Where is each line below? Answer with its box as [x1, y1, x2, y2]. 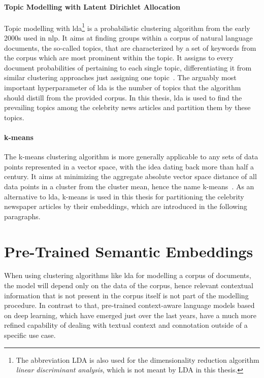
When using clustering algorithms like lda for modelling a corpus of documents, [4, 270, 251, 281]
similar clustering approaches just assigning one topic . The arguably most [4, 72, 237, 83]
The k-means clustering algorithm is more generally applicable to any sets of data [4, 151, 258, 162]
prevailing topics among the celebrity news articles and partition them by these [4, 102, 251, 113]
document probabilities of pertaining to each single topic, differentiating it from [4, 62, 252, 73]
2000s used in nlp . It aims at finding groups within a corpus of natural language [4, 32, 253, 43]
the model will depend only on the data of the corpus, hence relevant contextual [4, 280, 253, 291]
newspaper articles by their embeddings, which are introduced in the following [4, 201, 247, 212]
